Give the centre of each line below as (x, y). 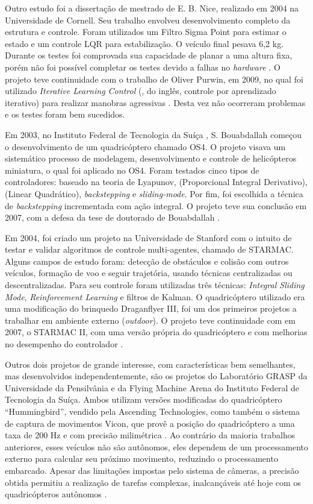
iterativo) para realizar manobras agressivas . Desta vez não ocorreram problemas (155, 102)
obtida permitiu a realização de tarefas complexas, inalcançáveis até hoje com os (153, 482)
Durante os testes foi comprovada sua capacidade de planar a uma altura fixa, (149, 55)
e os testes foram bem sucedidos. (65, 114)
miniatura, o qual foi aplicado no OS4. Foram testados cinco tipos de (132, 170)
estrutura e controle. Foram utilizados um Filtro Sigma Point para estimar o (146, 32)
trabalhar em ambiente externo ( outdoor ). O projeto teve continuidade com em (150, 320)
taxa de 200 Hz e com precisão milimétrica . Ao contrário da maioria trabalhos (150, 435)
